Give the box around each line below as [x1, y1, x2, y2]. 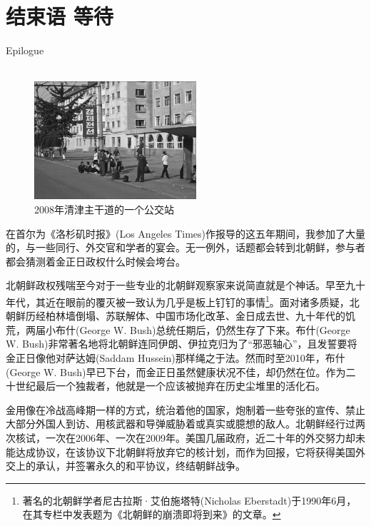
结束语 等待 [6, 1, 113, 31]
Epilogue [6, 43, 44, 58]
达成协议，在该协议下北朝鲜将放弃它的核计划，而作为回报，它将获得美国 [15, 444, 355, 459]
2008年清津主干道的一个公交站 [34, 202, 174, 217]
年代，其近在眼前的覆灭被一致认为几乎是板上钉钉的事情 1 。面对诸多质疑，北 [6, 293, 360, 309]
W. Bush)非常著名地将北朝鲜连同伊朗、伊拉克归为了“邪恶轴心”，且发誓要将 [6, 336, 357, 351]
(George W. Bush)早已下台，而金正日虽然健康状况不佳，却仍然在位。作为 [6, 364, 346, 379]
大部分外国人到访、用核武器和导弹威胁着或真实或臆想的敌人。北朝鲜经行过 [6, 416, 355, 431]
